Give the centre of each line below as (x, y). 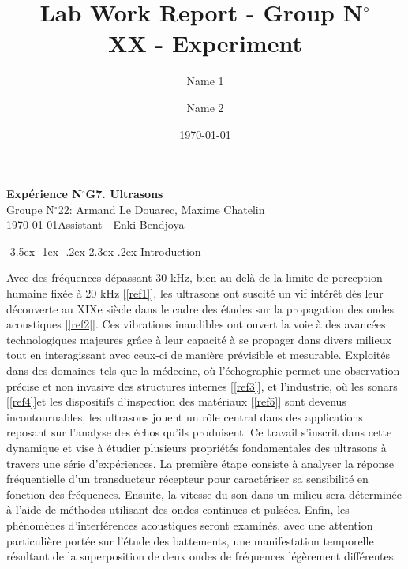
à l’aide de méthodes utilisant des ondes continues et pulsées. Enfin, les (178, 509)
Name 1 (205, 81)
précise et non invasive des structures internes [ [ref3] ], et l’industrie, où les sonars (202, 386)
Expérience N (44, 194)
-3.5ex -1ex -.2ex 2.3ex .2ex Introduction (104, 251)
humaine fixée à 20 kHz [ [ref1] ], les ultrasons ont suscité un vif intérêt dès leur (195, 293)
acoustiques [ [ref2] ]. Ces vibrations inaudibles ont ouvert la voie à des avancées (196, 324)
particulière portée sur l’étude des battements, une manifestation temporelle (190, 540)
